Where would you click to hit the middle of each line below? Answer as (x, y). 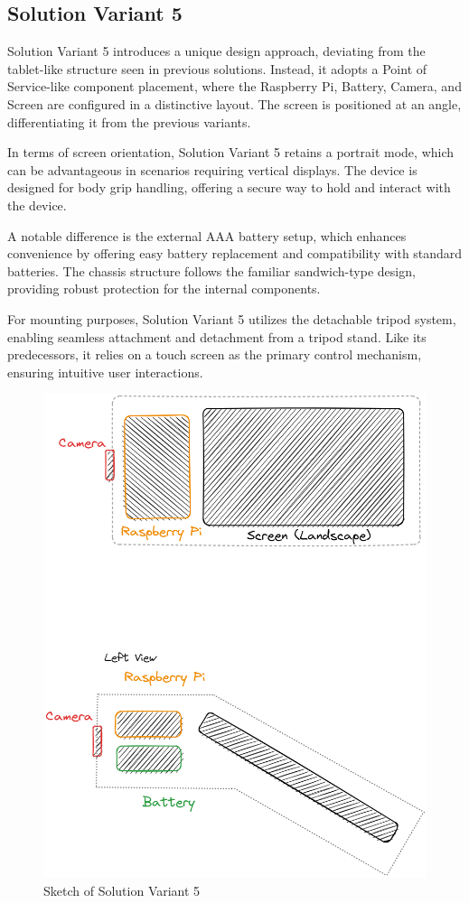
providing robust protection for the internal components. (164, 289)
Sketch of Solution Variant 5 (122, 890)
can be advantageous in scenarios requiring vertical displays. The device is (212, 169)
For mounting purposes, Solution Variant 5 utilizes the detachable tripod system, (232, 318)
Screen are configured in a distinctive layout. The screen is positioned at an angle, (234, 103)
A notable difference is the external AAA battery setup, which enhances (207, 235)
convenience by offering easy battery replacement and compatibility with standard (235, 253)
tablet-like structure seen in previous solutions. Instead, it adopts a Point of (217, 68)
